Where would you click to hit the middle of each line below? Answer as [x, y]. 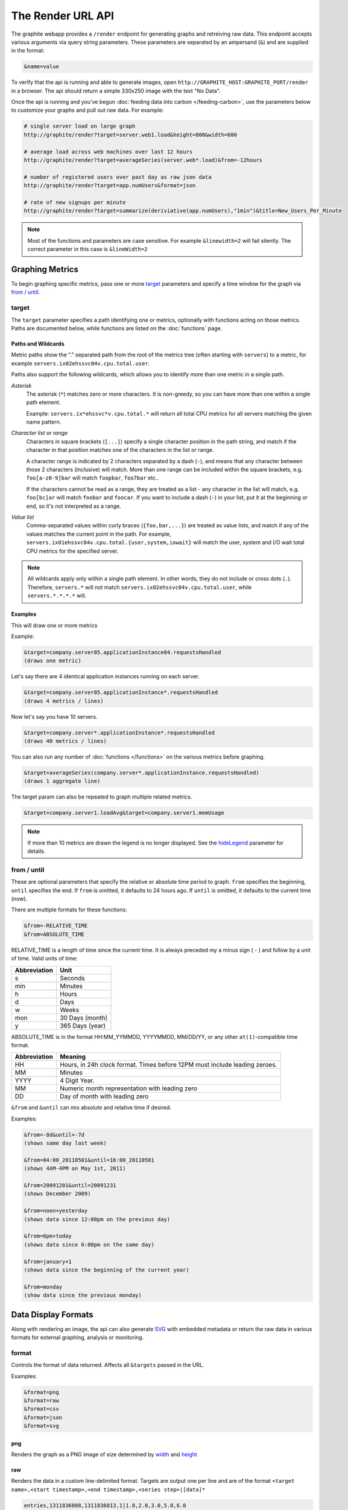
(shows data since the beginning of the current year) [106, 1270]
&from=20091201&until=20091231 [70, 1186]
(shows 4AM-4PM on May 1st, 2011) [75, 1168]
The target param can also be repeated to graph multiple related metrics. [102, 797]
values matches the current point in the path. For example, [99, 534]
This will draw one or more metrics [54, 625]
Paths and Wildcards [38, 344]
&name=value [42, 67]
